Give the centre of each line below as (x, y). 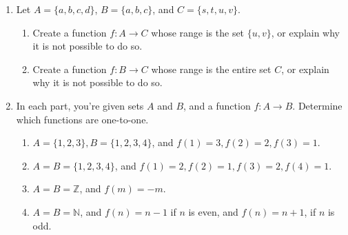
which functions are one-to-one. (82, 119)
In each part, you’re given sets (80, 105)
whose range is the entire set (211, 69)
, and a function (217, 105)
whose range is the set (198, 32)
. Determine (317, 105)
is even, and (213, 211)
